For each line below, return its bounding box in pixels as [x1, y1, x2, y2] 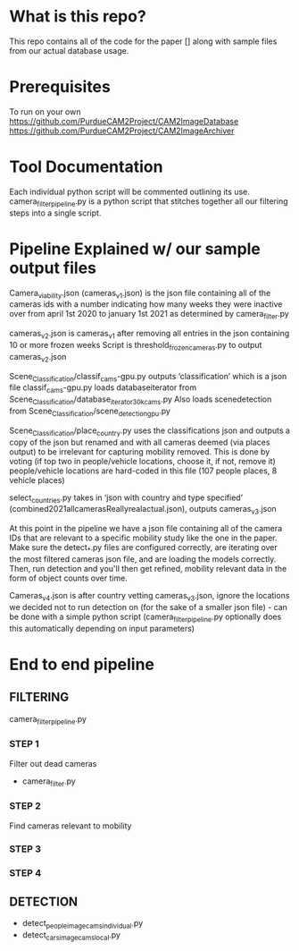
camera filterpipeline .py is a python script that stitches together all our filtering [9, 195, 288, 208]
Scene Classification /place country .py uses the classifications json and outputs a [9, 425, 290, 437]
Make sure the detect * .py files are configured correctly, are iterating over [9, 542, 278, 555]
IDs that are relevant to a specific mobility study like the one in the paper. [9, 532, 278, 543]
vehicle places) [9, 474, 65, 485]
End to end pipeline [9, 654, 154, 675]
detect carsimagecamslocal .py [21, 930, 120, 942]
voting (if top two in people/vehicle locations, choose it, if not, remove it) [9, 455, 277, 466]
